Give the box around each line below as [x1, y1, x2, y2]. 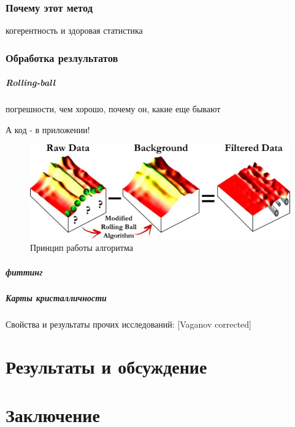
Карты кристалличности [6, 291, 107, 304]
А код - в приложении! [6, 123, 90, 136]
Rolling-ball [6, 76, 55, 89]
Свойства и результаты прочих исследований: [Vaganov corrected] [6, 318, 251, 331]
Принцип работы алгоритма [30, 241, 133, 254]
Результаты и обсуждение [6, 354, 207, 379]
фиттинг [6, 265, 43, 278]
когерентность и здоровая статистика [6, 24, 143, 37]
